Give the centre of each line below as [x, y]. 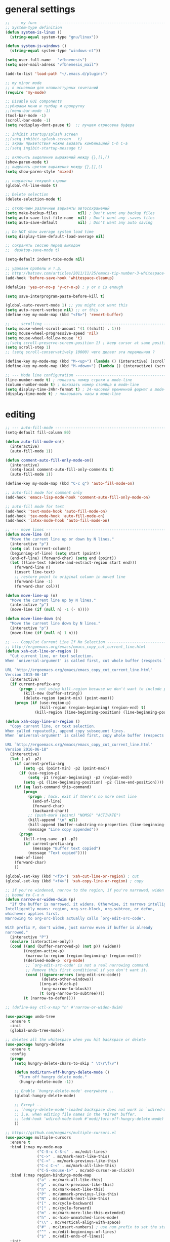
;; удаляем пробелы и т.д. [34, 269]
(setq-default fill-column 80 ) [38, 433]
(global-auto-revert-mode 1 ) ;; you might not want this [67, 305]
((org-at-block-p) [59, 984]
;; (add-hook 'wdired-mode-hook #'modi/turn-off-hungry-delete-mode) [89, 1119]
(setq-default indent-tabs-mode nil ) [45, 259]
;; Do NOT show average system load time [50, 231]
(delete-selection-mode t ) [34, 199]
